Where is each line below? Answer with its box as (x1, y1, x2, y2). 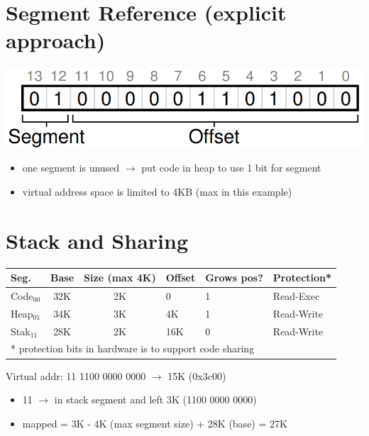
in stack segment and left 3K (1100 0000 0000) (54, 392, 257, 407)
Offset (165, 270, 196, 285)
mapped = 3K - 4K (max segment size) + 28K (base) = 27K (22, 415, 287, 430)
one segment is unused (22, 160, 120, 175)
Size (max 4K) (84, 270, 156, 285)
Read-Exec (272, 288, 320, 303)
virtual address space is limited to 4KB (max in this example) (22, 184, 292, 199)
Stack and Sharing (6, 225, 188, 255)
